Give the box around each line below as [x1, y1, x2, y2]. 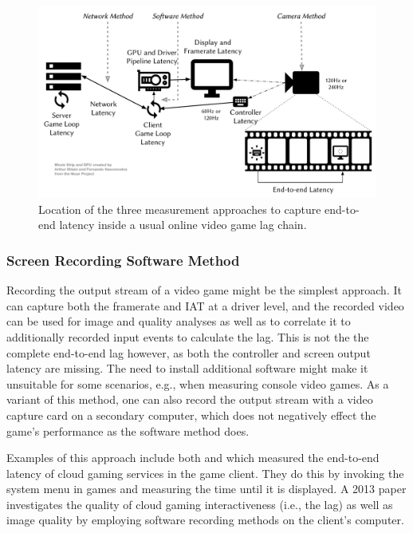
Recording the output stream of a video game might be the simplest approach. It [6, 282, 402, 298]
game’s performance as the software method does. [6, 422, 250, 439]
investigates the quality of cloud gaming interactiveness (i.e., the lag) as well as [6, 495, 393, 512]
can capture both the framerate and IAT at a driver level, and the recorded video [6, 297, 404, 314]
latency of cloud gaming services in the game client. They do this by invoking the [6, 464, 404, 481]
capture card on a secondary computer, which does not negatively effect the [6, 406, 376, 423]
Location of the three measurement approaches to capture [38, 200, 321, 217]
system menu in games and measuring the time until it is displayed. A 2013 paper [6, 480, 407, 497]
